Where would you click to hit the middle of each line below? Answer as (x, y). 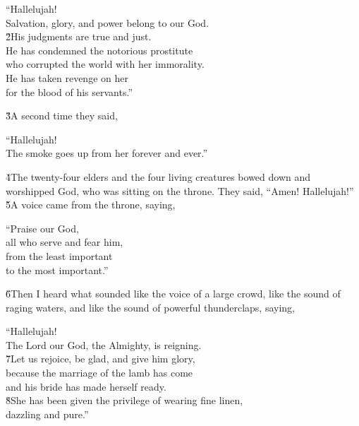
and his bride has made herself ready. (86, 386)
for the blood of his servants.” (69, 91)
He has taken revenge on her (67, 77)
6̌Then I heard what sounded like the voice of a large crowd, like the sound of (173, 294)
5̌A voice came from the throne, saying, (91, 205)
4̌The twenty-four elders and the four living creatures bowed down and (158, 176)
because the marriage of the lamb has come (99, 373)
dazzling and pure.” (47, 414)
